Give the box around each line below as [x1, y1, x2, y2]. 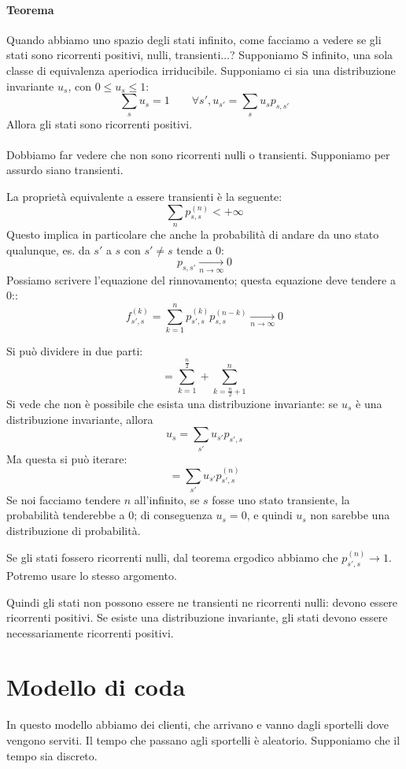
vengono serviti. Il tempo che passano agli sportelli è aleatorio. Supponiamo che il [6, 732, 400, 748]
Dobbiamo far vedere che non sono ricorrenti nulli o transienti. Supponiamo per [6, 146, 390, 162]
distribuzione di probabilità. [6, 522, 141, 539]
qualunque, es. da [6, 241, 90, 258]
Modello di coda [6, 671, 186, 703]
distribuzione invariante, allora [6, 411, 153, 427]
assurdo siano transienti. [6, 162, 124, 178]
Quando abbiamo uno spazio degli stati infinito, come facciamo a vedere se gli [6, 31, 382, 47]
